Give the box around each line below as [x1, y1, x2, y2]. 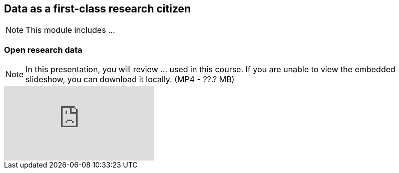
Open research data [4, 44, 83, 55]
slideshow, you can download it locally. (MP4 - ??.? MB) [26, 74, 235, 85]
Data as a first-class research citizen [4, 2, 191, 15]
